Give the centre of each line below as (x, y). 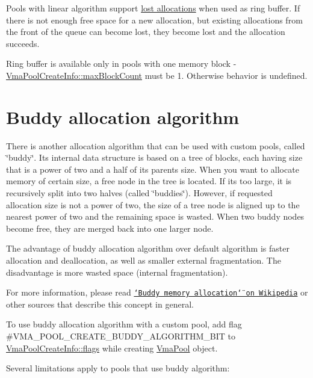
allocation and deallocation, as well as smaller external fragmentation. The (144, 260)
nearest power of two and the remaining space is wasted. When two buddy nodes (155, 216)
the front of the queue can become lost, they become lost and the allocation (146, 32)
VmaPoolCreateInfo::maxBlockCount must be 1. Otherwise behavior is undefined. (157, 75)
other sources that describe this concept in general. (100, 304)
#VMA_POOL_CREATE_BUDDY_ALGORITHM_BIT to (121, 336)
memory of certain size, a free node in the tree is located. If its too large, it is (149, 181)
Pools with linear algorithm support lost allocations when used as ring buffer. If (153, 8)
